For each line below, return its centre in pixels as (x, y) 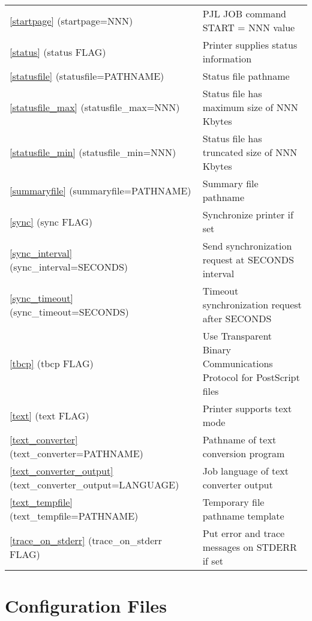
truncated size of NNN (250, 152)
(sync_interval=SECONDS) (69, 266)
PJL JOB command (244, 13)
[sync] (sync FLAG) (51, 221)
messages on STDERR (250, 547)
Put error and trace (244, 533)
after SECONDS (237, 318)
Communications (238, 363)
